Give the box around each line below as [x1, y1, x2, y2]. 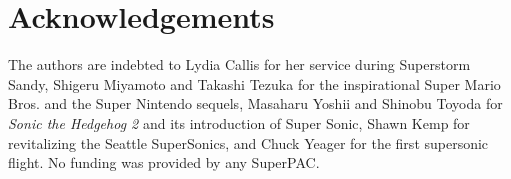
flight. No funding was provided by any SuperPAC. [8, 152, 320, 173]
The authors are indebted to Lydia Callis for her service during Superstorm [8, 54, 471, 75]
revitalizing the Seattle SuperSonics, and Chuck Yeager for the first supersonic [8, 132, 489, 153]
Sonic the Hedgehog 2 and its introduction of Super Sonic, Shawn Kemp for [8, 112, 470, 133]
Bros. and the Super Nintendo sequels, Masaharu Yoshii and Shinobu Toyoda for [8, 93, 503, 114]
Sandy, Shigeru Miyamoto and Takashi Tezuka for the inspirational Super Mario [8, 73, 501, 94]
